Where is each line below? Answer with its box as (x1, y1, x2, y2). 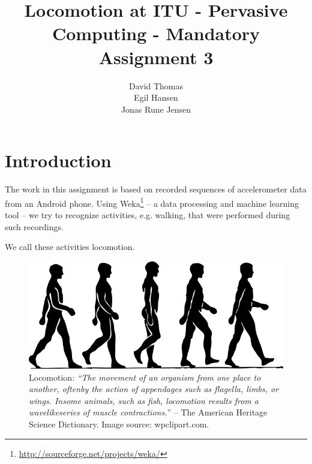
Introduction (5, 148, 112, 173)
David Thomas (128, 79, 184, 92)
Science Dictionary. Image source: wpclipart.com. (29, 417, 209, 430)
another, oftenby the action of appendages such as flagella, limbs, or (29, 382, 279, 395)
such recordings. (5, 220, 64, 233)
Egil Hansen (134, 91, 178, 104)
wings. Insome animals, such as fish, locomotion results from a (29, 394, 259, 406)
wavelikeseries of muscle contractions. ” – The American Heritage (29, 406, 268, 418)
